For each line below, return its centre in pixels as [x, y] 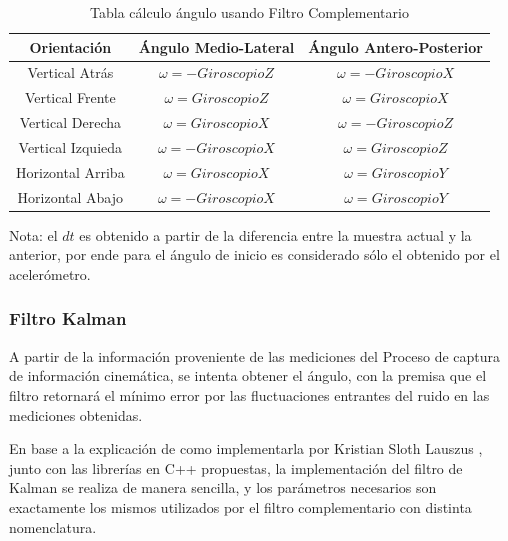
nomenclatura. [53, 526]
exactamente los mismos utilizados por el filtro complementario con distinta [240, 506]
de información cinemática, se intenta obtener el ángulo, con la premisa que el [248, 375]
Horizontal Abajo [70, 196]
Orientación [70, 46]
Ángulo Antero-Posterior [395, 46]
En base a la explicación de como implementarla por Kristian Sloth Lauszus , [246, 448]
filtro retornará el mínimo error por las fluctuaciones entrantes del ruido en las [249, 394]
